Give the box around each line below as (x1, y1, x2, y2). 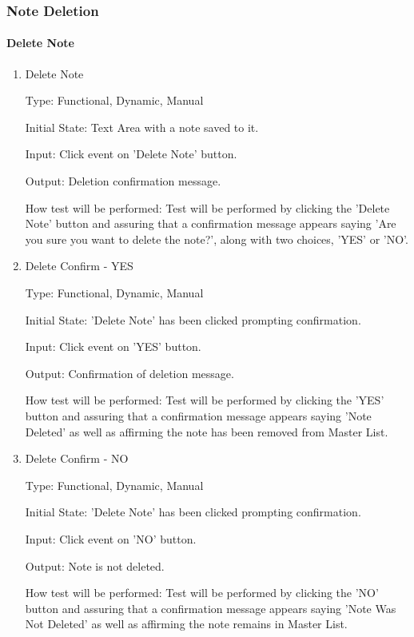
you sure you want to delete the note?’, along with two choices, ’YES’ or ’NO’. (25, 230, 408, 247)
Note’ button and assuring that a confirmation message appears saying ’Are (25, 215, 396, 232)
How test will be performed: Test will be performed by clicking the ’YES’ (25, 392, 384, 408)
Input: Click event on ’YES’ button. (25, 338, 201, 355)
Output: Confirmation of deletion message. (25, 364, 234, 381)
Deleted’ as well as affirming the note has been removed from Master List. (25, 423, 388, 440)
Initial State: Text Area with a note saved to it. (25, 118, 259, 135)
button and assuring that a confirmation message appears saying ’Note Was (25, 599, 396, 616)
